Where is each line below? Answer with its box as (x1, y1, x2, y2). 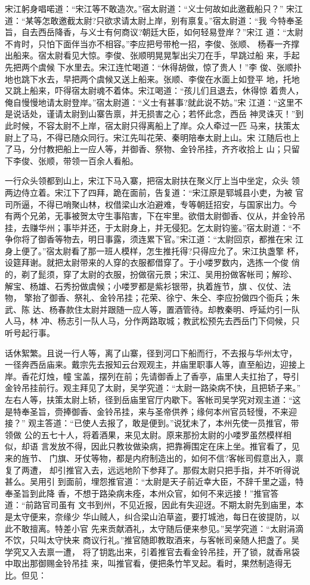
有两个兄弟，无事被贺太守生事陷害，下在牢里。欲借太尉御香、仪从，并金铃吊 (5, 210, 305, 222)
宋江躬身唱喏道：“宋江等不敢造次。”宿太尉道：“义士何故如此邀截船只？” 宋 (5, 2, 295, 14)
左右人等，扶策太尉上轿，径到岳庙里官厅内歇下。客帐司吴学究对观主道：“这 (5, 393, 301, 405)
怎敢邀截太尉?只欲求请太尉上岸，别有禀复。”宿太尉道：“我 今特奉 (42, 14, 295, 26)
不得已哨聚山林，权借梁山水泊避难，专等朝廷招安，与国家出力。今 (38, 198, 297, 210)
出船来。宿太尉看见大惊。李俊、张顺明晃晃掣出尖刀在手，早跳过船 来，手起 (5, 49, 300, 61)
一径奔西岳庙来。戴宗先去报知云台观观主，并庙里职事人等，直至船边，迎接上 (5, 358, 305, 371)
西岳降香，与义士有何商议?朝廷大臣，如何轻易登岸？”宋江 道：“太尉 (38, 26, 303, 38)
